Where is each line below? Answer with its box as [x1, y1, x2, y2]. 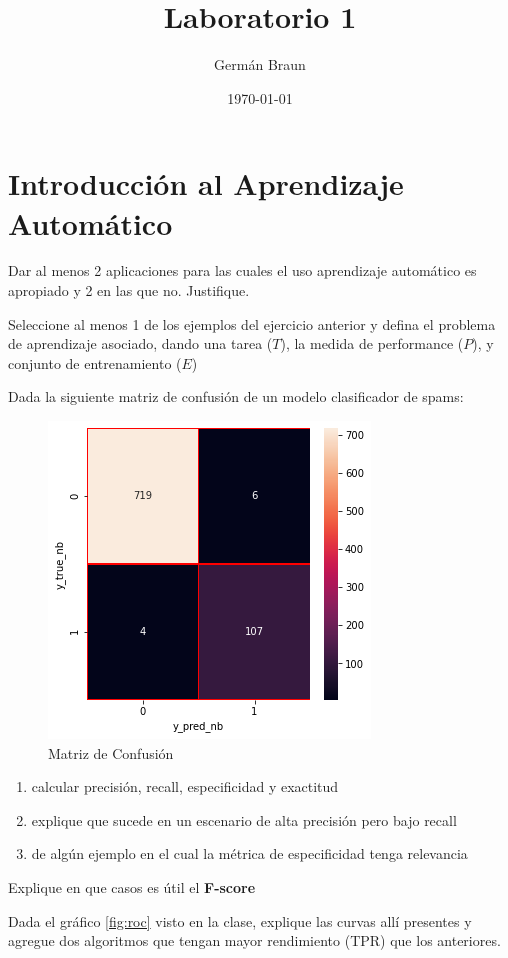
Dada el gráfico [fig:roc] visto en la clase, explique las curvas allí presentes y [8, 910, 472, 931]
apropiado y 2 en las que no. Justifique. [8, 280, 250, 301]
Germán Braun [214, 54, 306, 75]
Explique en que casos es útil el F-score [8, 876, 256, 897]
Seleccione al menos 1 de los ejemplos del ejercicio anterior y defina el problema [8, 313, 496, 334]
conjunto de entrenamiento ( [8, 352, 182, 373]
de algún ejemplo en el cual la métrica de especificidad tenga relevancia [31, 843, 468, 864]
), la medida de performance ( [280, 333, 464, 354]
